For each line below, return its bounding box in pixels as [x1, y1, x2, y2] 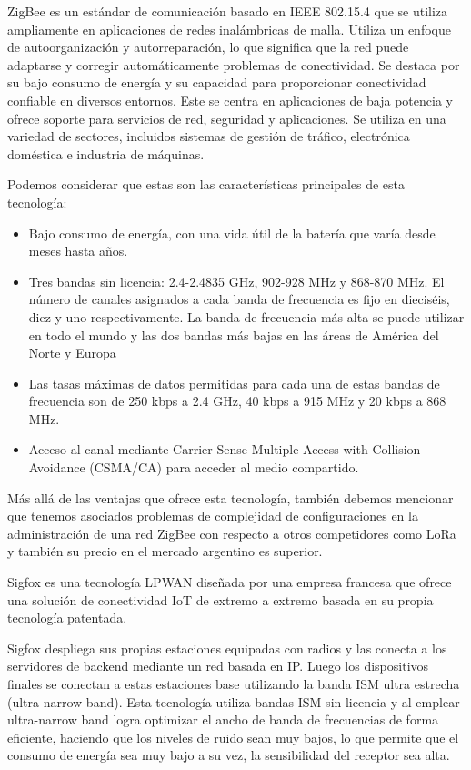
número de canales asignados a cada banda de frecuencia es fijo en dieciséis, [28, 289, 450, 309]
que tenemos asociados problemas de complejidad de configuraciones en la [7, 506, 418, 525]
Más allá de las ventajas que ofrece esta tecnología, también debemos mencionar [7, 488, 454, 507]
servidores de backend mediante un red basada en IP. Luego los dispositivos [7, 656, 429, 675]
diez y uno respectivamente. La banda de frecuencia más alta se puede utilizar [28, 307, 465, 326]
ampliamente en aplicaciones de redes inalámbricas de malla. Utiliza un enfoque [7, 19, 451, 38]
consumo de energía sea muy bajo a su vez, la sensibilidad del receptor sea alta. [7, 745, 450, 765]
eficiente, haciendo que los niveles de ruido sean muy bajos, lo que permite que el [7, 727, 459, 746]
